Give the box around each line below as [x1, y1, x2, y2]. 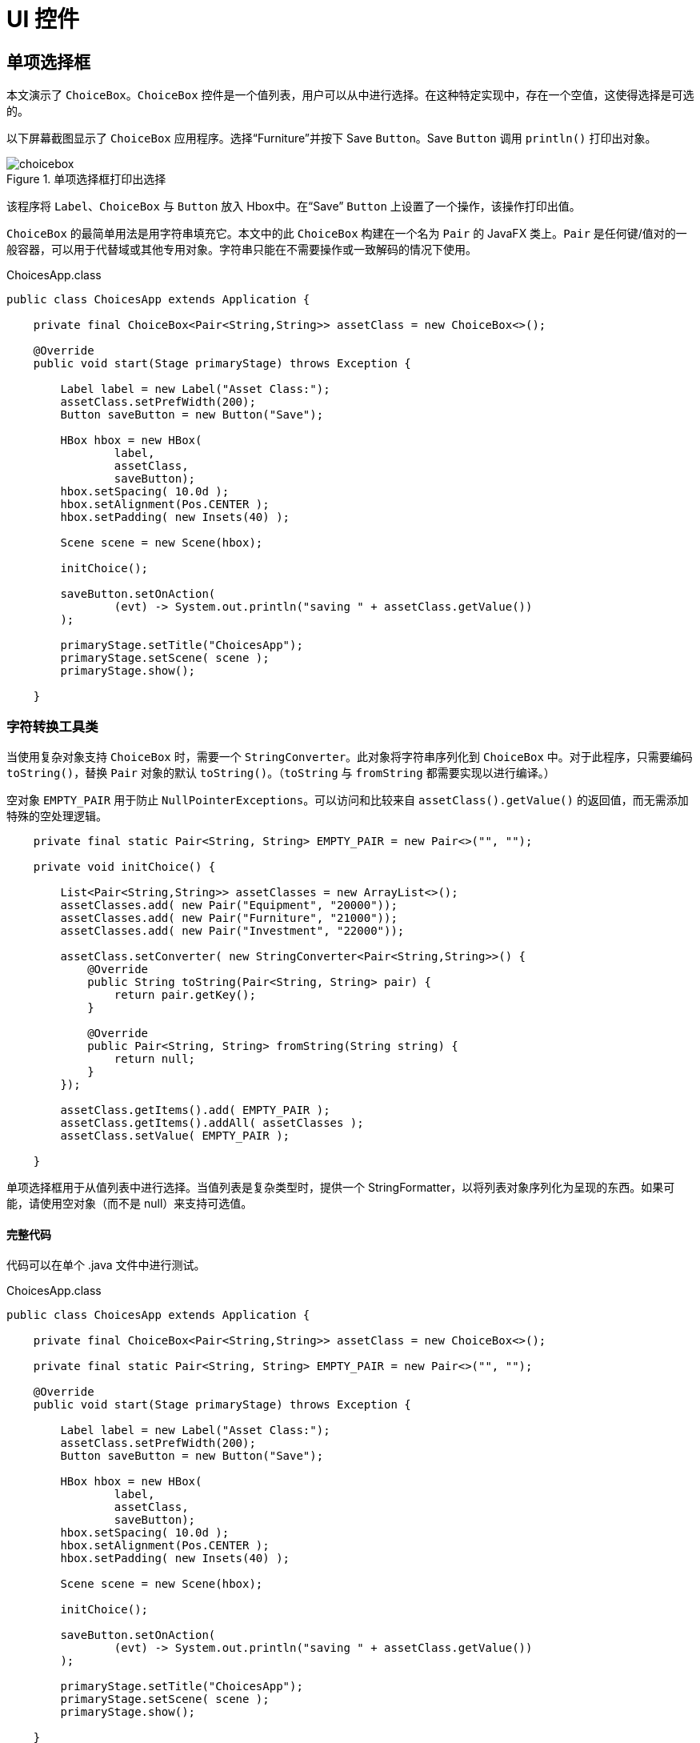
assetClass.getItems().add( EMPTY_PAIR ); [60, 1103, 330, 1116]
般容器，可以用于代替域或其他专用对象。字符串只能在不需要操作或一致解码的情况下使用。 [6, 242, 477, 257]
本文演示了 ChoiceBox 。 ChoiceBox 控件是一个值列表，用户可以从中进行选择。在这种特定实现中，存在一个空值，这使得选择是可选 [6, 88, 694, 102]
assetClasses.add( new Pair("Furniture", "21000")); [60, 911, 398, 924]
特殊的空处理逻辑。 [6, 808, 107, 823]
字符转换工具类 [6, 718, 98, 735]
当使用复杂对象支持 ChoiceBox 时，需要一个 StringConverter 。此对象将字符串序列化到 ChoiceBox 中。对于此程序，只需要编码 [6, 749, 693, 763]
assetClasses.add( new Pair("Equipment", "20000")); [60, 898, 398, 912]
